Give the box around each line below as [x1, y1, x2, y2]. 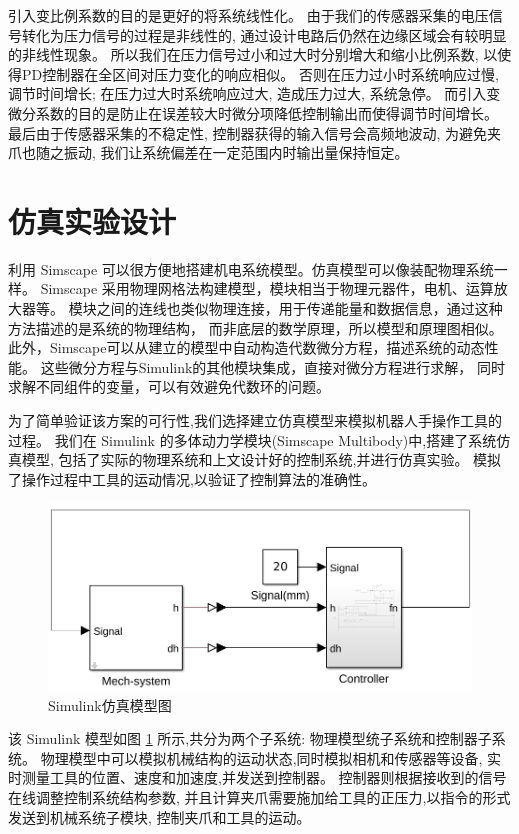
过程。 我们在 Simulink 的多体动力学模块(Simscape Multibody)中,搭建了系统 [8, 429, 497, 450]
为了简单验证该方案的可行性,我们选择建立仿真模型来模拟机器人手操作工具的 [8, 410, 502, 431]
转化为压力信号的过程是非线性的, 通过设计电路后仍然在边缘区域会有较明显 [21, 24, 507, 45]
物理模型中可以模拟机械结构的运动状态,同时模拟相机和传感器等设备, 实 [40, 747, 502, 768]
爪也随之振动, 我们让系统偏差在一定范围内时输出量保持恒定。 [8, 142, 409, 163]
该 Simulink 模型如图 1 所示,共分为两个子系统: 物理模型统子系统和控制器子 [8, 728, 492, 749]
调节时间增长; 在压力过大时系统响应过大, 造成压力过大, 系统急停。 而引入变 [8, 83, 501, 104]
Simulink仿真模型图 [48, 694, 172, 715]
